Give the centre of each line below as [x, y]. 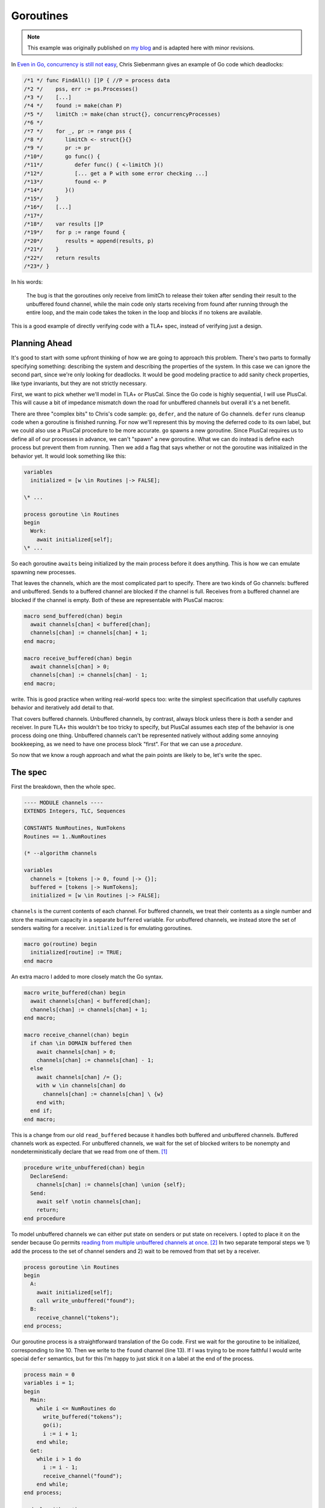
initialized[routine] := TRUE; [76, 952]
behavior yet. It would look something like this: [69, 456]
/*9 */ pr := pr [57, 148]
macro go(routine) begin [60, 944]
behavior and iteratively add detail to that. [63, 708]
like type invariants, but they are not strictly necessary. [79, 383]
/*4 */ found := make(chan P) [73, 106]
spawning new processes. [44, 572]
